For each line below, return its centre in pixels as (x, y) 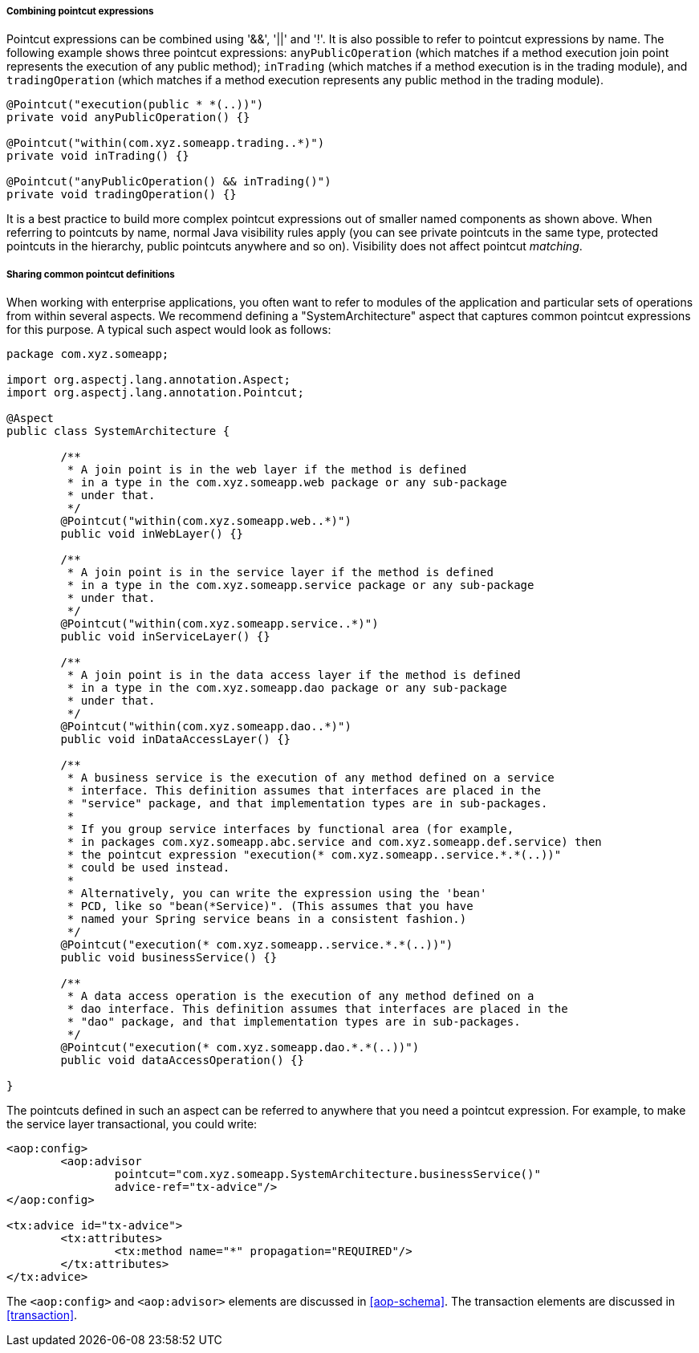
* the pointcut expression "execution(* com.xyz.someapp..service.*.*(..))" (314, 855)
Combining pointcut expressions (80, 11)
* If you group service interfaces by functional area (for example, (291, 829)
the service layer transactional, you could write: (132, 1124)
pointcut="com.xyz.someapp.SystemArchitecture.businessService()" (327, 1174)
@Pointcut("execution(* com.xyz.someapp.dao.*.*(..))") (240, 1048)
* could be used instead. (148, 868)
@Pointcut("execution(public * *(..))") (135, 105)
